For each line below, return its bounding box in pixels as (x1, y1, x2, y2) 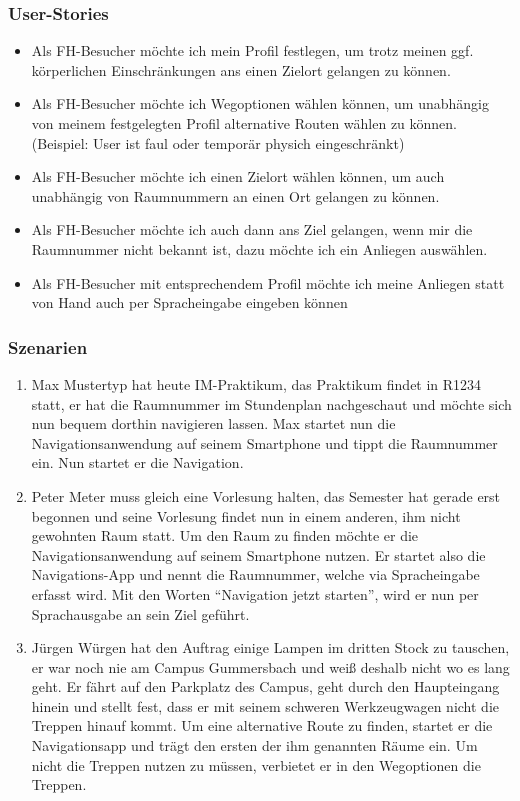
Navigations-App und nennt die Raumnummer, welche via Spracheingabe (31, 564, 480, 585)
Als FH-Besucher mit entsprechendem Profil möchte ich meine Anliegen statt (31, 272, 505, 293)
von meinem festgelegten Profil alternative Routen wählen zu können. (31, 113, 458, 133)
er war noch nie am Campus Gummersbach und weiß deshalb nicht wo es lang (31, 656, 510, 677)
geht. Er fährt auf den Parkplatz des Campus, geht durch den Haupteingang (31, 676, 500, 697)
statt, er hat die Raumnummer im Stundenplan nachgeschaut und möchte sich (31, 393, 512, 414)
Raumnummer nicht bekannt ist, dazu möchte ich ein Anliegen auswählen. (31, 238, 488, 259)
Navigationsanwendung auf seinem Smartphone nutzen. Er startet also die (31, 544, 486, 565)
